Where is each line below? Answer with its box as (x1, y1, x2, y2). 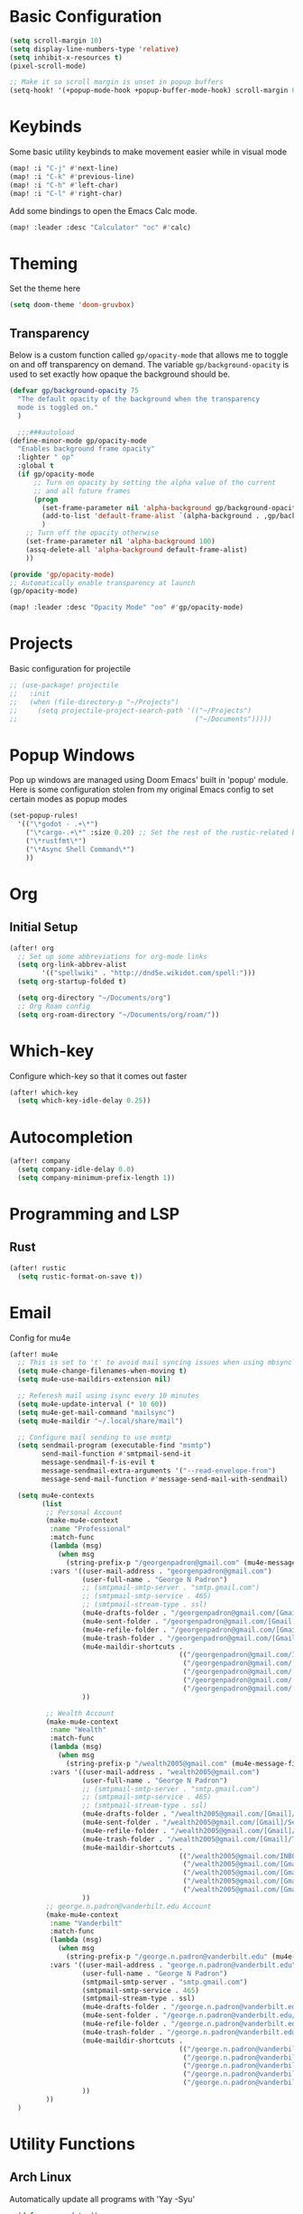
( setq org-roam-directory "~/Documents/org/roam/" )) (17, 1009, 220, 1019)
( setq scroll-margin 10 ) (9, 36, 103, 45)
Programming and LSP (9, 1204, 180, 1224)
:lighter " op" (17, 453, 75, 462)
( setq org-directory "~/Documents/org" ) (17, 993, 171, 1002)
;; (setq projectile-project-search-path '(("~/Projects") (9, 706, 252, 715)
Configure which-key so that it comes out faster (9, 1070, 188, 1081)
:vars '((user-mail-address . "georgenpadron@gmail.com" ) (49, 1567, 272, 1576)
